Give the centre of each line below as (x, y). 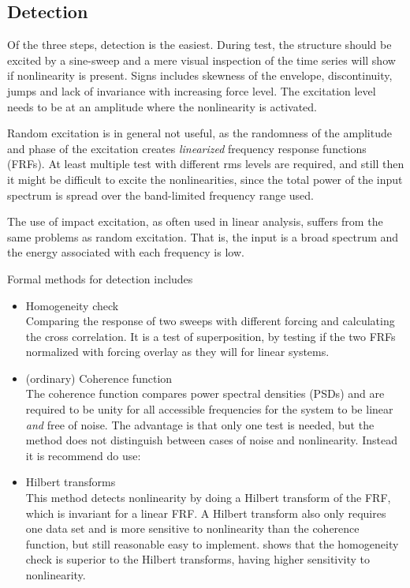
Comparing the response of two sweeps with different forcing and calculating (210, 321)
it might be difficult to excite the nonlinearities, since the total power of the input (205, 179)
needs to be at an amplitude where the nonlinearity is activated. (162, 106)
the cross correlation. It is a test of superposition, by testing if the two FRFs (211, 336)
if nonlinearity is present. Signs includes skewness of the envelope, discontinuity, (200, 75)
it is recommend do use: (83, 455)
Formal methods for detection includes (100, 278)
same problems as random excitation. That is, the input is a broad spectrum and (203, 236)
